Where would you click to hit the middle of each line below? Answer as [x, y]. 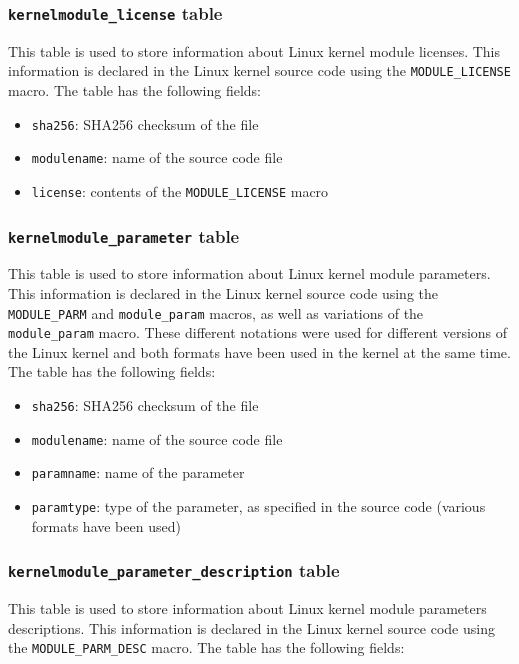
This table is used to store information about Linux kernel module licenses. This [254, 50]
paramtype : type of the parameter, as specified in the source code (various [258, 506]
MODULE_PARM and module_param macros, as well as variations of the [216, 312]
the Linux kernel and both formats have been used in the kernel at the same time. [259, 351]
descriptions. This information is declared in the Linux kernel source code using [251, 627]
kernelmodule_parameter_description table [174, 570]
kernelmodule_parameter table [124, 235]
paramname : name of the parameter [138, 472]
